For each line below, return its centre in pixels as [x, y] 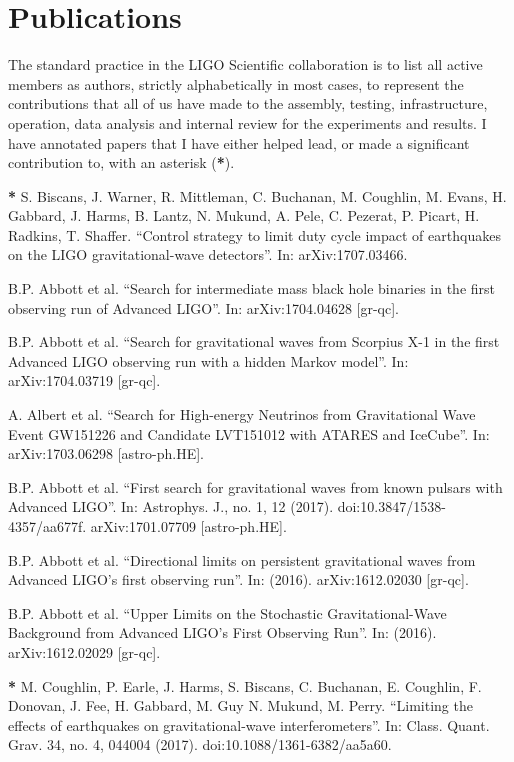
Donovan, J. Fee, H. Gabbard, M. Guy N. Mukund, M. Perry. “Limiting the [240, 705]
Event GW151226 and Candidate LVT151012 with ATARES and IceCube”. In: [249, 433]
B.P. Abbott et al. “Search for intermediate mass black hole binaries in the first [252, 288]
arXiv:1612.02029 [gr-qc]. [84, 651]
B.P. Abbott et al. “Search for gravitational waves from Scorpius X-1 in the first [254, 341]
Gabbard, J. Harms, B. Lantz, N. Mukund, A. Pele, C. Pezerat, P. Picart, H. [244, 215]
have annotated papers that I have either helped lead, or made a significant [239, 142]
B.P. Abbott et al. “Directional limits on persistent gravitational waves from [242, 559]
